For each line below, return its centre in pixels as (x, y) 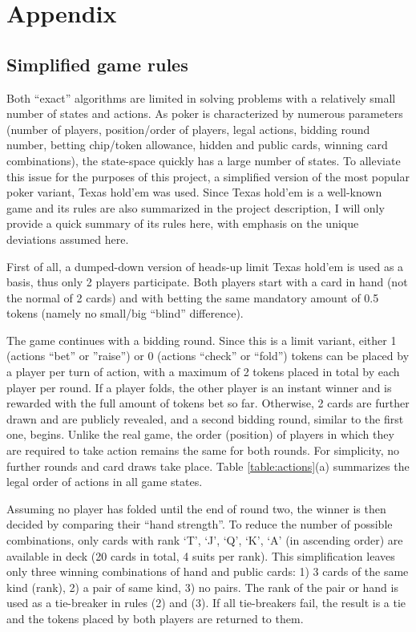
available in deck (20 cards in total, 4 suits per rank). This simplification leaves (201, 555)
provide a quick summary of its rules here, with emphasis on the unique (183, 223)
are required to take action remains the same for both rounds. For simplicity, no (203, 450)
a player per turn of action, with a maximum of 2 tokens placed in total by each (203, 372)
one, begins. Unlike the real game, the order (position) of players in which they (200, 434)
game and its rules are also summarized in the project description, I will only (196, 207)
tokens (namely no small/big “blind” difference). (125, 313)
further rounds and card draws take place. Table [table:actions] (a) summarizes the (208, 466)
